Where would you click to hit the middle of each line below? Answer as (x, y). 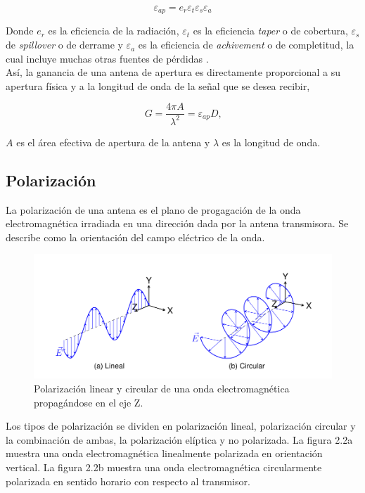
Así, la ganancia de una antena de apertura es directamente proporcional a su (173, 72)
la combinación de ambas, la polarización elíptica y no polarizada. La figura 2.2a (179, 439)
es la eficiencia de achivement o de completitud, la (246, 45)
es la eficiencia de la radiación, (114, 31)
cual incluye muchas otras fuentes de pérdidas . (107, 58)
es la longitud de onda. (271, 142)
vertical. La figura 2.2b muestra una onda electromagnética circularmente (164, 467)
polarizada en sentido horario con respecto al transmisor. (128, 481)
